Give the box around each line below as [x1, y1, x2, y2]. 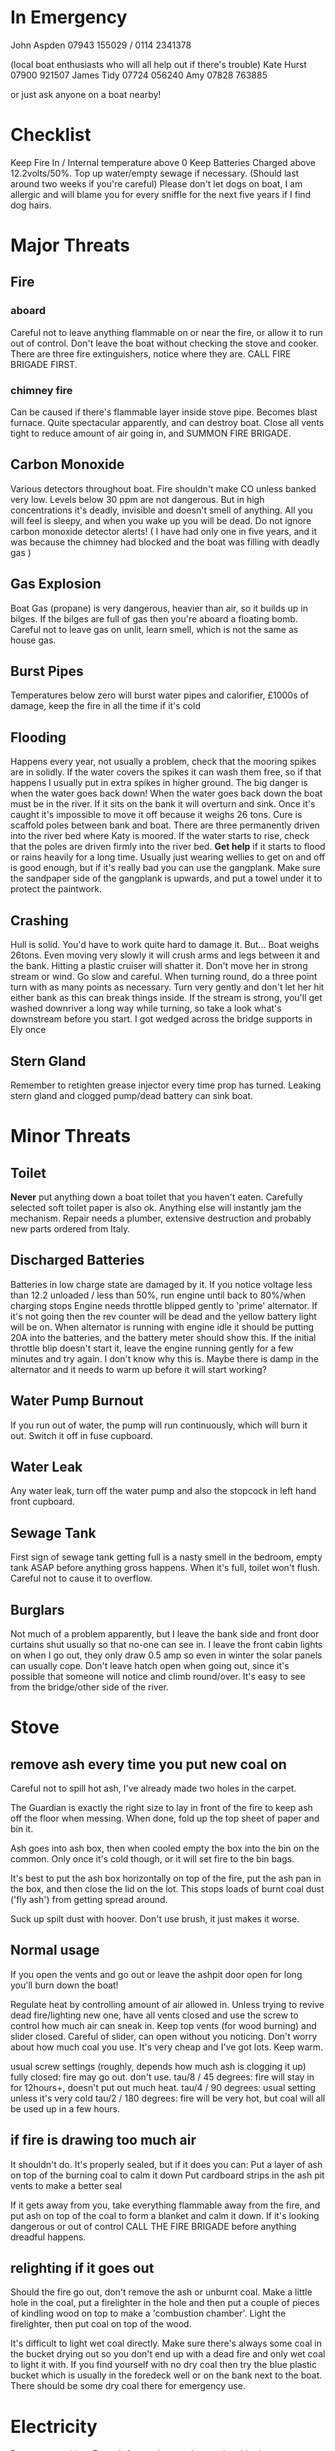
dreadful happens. [10, 2231, 87, 2243]
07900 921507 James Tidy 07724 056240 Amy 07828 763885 [10, 69, 268, 81]
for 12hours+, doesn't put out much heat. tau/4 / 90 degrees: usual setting [10, 2081, 317, 2093]
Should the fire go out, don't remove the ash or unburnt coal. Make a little [10, 2286, 313, 2298]
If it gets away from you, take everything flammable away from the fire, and [10, 2199, 321, 2211]
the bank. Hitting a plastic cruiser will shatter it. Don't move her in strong [10, 960, 308, 972]
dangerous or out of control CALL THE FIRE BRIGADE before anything [10, 2220, 297, 2232]
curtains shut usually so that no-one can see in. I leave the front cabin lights [10, 1638, 323, 1650]
